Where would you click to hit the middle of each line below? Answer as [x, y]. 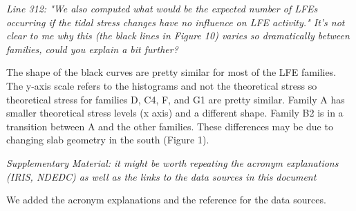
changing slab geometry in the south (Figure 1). [108, 140]
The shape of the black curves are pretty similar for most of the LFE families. [171, 72]
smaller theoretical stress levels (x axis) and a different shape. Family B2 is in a [175, 113]
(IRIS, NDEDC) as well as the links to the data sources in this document [161, 176]
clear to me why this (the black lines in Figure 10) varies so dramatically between [178, 36]
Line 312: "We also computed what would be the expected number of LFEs [162, 8]
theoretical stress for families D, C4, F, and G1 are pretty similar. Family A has [176, 99]
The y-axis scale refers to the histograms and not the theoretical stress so [162, 85]
